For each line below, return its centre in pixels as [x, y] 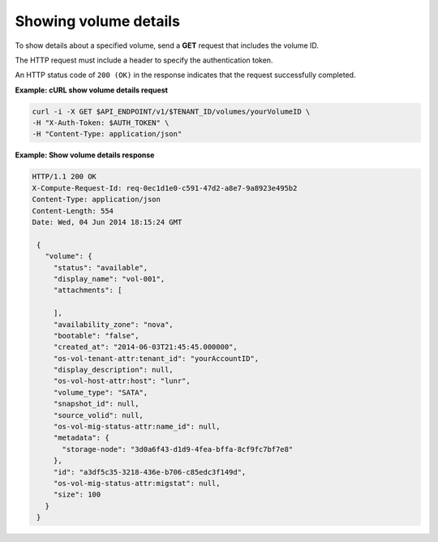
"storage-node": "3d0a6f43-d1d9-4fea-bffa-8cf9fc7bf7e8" [178, 449]
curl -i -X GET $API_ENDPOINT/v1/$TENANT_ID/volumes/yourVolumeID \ [171, 111]
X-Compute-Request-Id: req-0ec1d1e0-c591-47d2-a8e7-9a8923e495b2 [165, 188]
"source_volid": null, [98, 415]
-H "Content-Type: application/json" [107, 134]
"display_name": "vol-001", [109, 279]
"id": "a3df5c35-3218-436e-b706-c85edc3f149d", [150, 472]
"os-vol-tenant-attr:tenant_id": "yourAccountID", [156, 358]
